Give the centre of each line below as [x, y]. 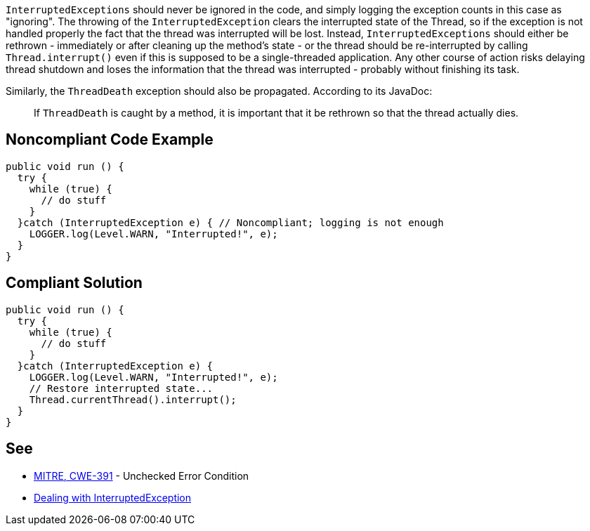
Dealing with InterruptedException [113, 497]
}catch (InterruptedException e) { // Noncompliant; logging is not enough [230, 222]
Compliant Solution [74, 283]
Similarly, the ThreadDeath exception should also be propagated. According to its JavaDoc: [219, 91]
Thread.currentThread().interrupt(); [133, 399]
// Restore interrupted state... [121, 388]
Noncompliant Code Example [110, 140]
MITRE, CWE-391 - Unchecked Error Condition [142, 476]
